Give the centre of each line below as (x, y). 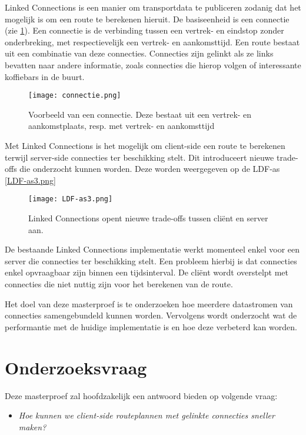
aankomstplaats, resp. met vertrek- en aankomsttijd (122, 126)
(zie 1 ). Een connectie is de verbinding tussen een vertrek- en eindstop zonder (144, 30)
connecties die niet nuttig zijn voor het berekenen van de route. (119, 284)
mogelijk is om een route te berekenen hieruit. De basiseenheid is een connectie (147, 19)
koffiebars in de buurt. (45, 76)
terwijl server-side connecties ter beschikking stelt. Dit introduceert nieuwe (139, 157)
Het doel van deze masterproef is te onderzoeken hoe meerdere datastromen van (149, 303)
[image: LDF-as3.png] (71, 199)
